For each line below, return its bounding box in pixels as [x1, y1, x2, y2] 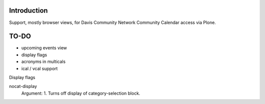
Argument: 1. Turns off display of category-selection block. [21, 90, 140, 96]
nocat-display [9, 83, 37, 89]
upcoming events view [21, 45, 67, 51]
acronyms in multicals [21, 59, 66, 64]
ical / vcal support [21, 65, 58, 71]
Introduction [9, 6, 48, 15]
